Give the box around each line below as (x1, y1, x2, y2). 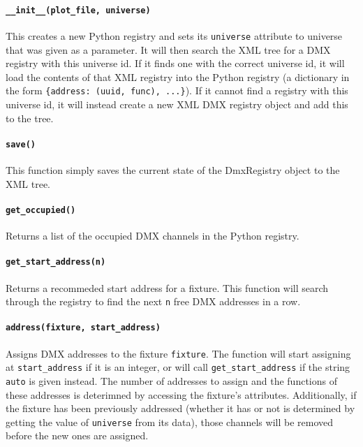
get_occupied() (6, 205, 76, 215)
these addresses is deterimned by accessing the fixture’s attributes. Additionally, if (6, 387, 357, 402)
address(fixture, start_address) (6, 323, 161, 333)
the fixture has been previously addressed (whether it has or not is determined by (6, 401, 355, 416)
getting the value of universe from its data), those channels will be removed (6, 414, 334, 429)
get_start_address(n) (6, 257, 106, 268)
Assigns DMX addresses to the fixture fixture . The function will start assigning (6, 346, 351, 360)
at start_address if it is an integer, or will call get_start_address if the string (6, 360, 350, 374)
